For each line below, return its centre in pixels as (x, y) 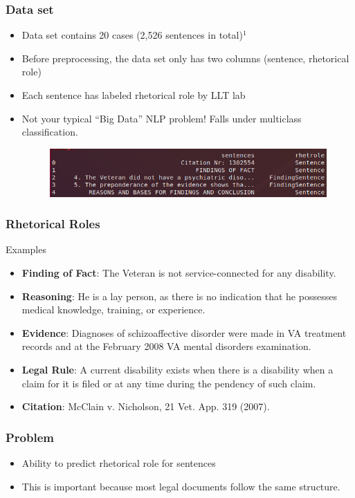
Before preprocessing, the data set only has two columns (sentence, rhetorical (185, 58)
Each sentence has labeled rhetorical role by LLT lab (134, 95)
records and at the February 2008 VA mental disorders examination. (166, 346)
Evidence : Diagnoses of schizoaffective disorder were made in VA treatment (184, 332)
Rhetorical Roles (53, 224)
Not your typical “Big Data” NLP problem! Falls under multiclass (162, 118)
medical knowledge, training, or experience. (113, 310)
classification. (50, 132)
